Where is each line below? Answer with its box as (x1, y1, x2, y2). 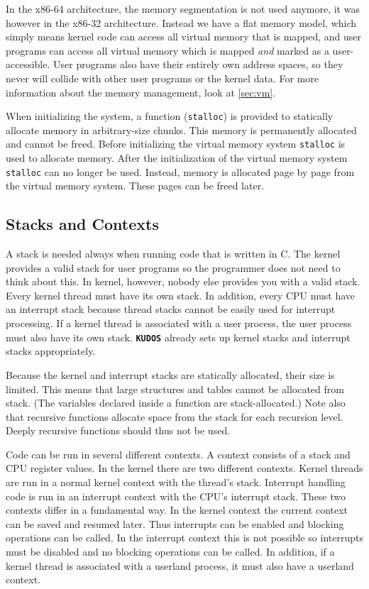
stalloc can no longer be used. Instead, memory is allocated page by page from (6, 164, 355, 179)
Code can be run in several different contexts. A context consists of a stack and (6, 446, 351, 461)
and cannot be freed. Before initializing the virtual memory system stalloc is (6, 136, 346, 151)
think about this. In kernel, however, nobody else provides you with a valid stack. (6, 274, 360, 289)
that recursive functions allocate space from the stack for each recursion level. (6, 409, 343, 424)
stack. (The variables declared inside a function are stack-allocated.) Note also (6, 395, 346, 410)
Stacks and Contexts (6, 213, 159, 235)
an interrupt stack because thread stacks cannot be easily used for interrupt (6, 302, 336, 316)
